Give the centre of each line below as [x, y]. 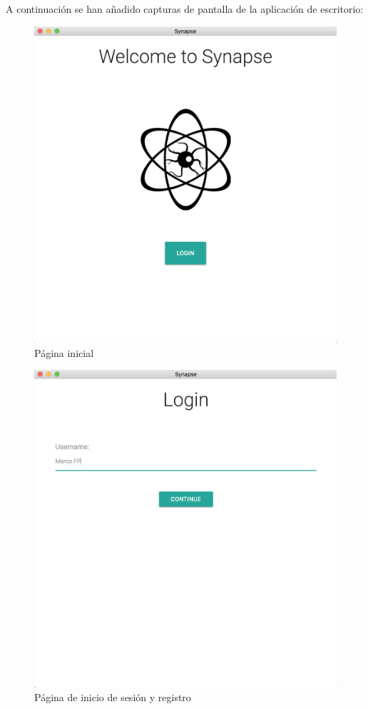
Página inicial [64, 352]
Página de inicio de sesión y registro [113, 697]
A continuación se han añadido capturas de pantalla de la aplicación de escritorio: [185, 9]
